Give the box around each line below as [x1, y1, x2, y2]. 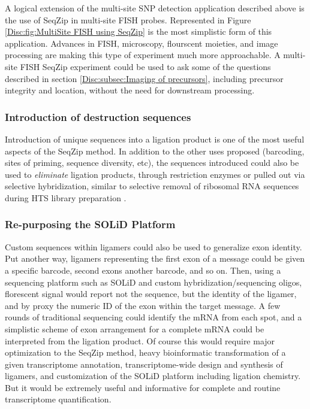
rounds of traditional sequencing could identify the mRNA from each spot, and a [5, 311, 302, 323]
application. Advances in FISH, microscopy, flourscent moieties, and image [5, 37, 278, 49]
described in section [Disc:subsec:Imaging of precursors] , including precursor [5, 72, 284, 84]
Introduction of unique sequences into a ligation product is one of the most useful [5, 132, 305, 145]
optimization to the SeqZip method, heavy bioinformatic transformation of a [5, 346, 286, 359]
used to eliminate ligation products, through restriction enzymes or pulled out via [5, 168, 305, 180]
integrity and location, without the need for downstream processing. [5, 84, 255, 96]
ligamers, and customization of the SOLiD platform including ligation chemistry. [5, 369, 301, 382]
